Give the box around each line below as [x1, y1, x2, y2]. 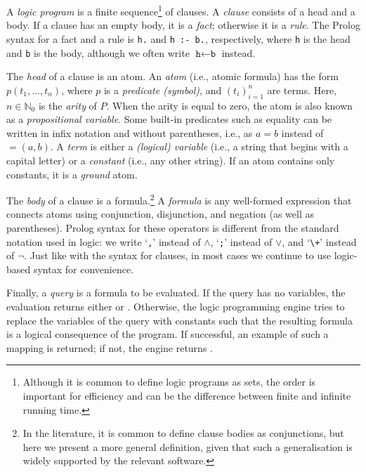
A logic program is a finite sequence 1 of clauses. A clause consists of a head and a [6, 2, 355, 18]
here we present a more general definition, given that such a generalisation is [22, 439, 353, 454]
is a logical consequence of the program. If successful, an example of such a [6, 327, 329, 341]
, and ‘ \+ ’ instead [282, 234, 357, 249]
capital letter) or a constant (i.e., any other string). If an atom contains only [6, 152, 335, 167]
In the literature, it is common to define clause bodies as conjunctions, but [22, 426, 344, 440]
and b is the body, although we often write [6, 45, 190, 60]
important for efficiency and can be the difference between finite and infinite [22, 388, 351, 402]
